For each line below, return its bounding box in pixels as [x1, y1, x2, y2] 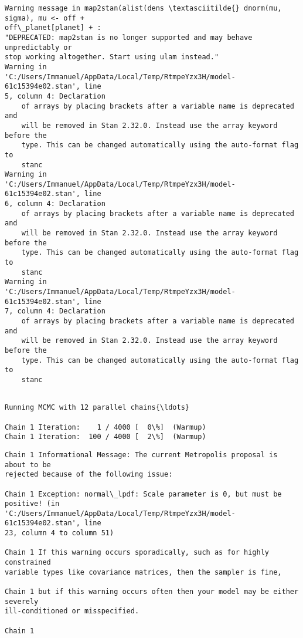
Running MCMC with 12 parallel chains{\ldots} [5, 403, 189, 412]
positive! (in [5, 499, 60, 508]
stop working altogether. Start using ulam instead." [5, 53, 219, 62]
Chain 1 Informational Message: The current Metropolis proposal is [5, 450, 278, 459]
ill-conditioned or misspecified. [5, 607, 139, 616]
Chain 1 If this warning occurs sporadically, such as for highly [5, 548, 270, 557]
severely [5, 597, 39, 606]
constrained [5, 558, 51, 567]
